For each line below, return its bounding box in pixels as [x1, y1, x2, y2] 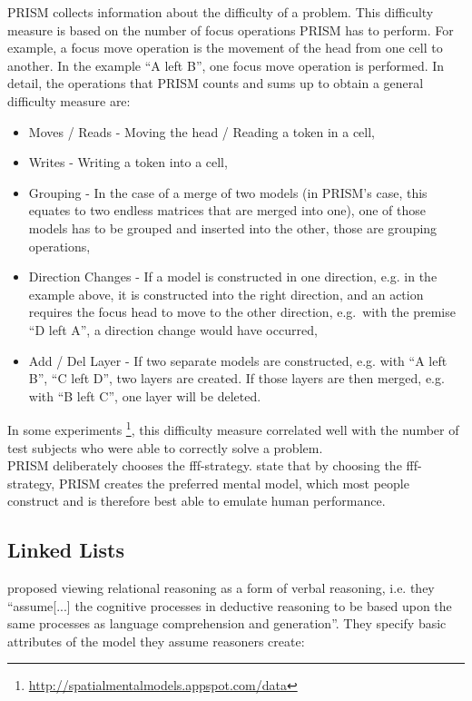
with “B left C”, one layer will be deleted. [28, 386, 261, 405]
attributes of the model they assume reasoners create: [7, 631, 305, 650]
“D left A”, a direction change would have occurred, [28, 320, 318, 339]
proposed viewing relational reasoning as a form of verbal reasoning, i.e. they [7, 578, 435, 597]
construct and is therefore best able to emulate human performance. [7, 491, 386, 510]
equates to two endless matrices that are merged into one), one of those [28, 201, 426, 220]
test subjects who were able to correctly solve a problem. [7, 438, 323, 457]
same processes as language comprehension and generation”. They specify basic [7, 614, 447, 633]
